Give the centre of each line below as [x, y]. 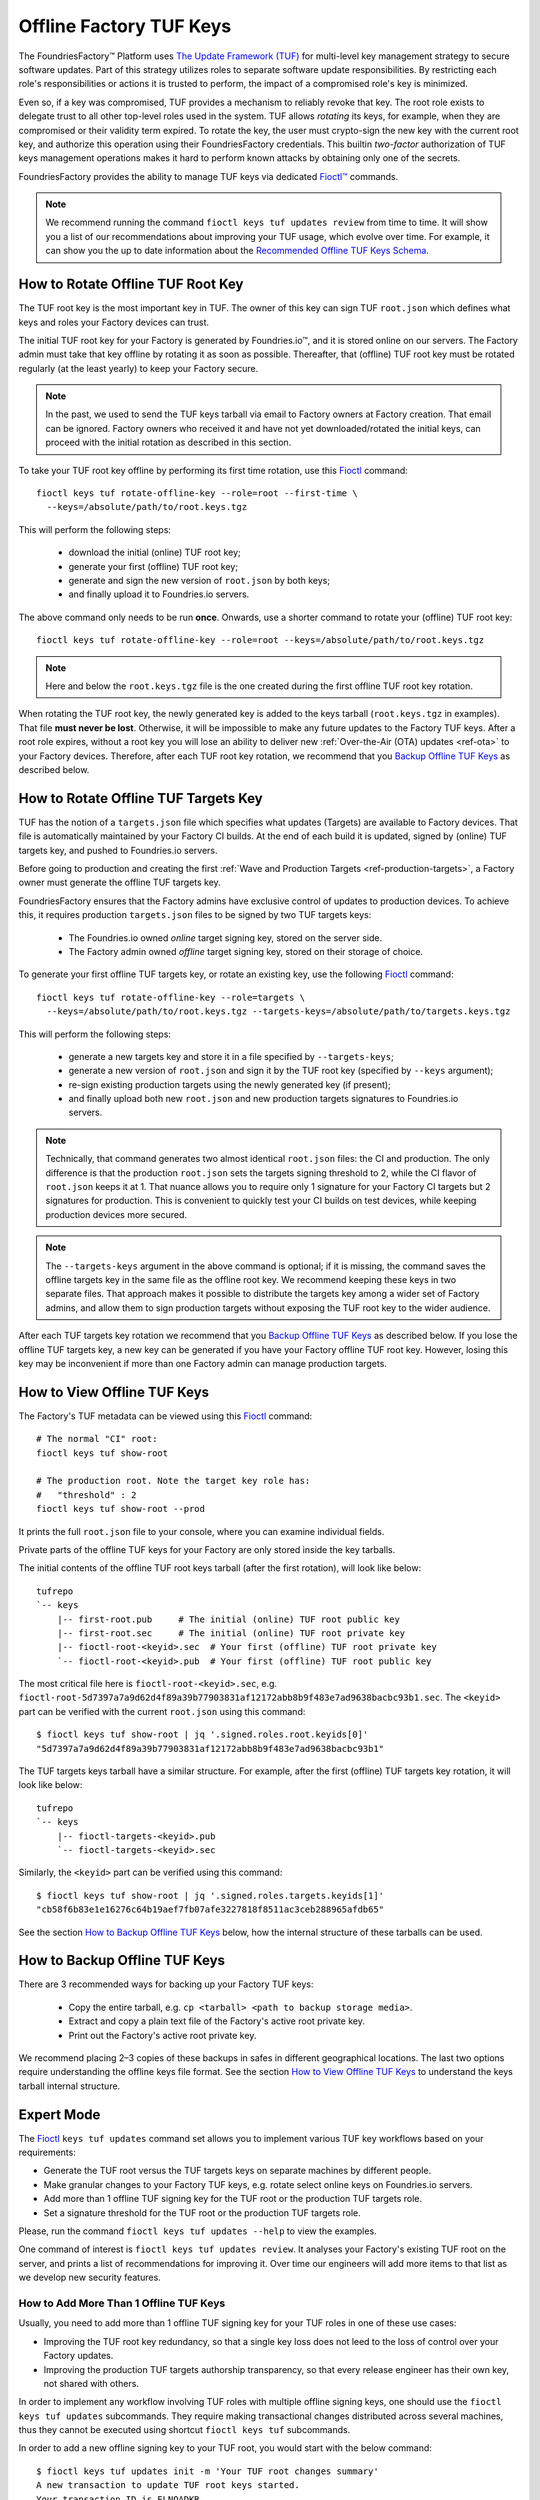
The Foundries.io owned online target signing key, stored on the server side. [225, 937]
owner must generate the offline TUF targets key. [120, 882]
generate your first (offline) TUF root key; [153, 566]
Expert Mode [59, 2114]
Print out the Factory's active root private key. [162, 2035]
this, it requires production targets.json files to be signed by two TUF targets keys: [195, 915]
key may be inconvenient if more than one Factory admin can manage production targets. [202, 1363]
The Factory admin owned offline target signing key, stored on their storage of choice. [246, 951]
